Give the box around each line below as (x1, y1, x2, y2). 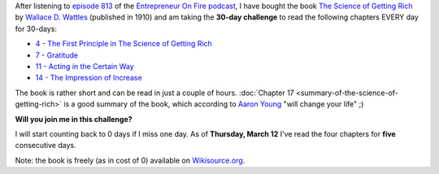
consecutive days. (15, 141, 76, 150)
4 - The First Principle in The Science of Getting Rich (35, 39, 213, 49)
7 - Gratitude (35, 50, 79, 60)
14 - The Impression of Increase (35, 73, 142, 83)
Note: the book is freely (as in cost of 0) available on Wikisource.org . (15, 155, 246, 165)
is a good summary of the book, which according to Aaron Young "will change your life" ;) (63, 99, 364, 109)
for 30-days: (15, 24, 57, 33)
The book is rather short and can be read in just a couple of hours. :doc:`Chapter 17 (15, 88, 294, 98)
